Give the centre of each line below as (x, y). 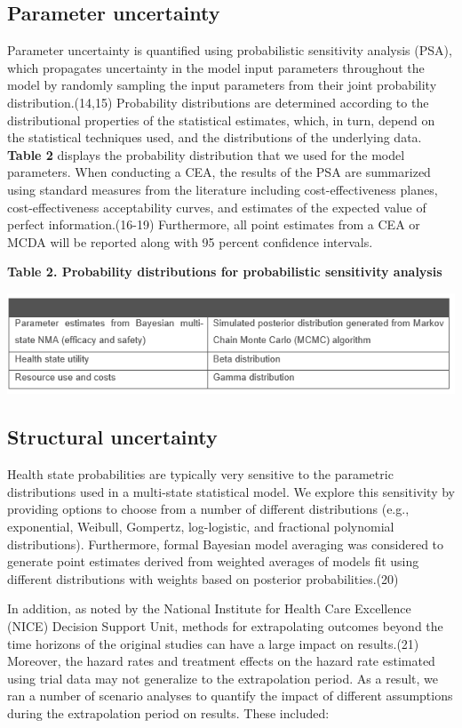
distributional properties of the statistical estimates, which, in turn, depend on (221, 120)
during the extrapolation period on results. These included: (168, 712)
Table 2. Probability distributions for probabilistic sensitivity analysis (225, 272)
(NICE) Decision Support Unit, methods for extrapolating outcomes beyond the (225, 625)
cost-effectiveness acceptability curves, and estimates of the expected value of (217, 207)
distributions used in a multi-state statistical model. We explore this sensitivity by (231, 491)
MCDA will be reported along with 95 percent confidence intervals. (190, 241)
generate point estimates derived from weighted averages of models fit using (213, 561)
